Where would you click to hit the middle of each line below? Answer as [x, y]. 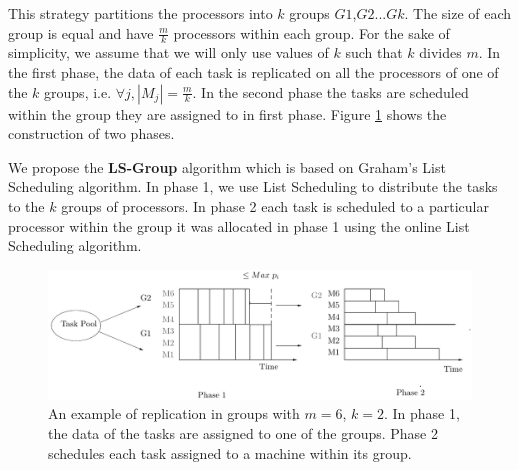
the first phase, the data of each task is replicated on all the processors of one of [253, 72]
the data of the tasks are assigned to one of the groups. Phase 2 [243, 432]
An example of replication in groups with [174, 413]
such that [374, 52]
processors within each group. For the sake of [311, 32]
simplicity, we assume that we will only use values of [168, 52]
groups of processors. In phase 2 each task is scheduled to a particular [275, 205]
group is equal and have [81, 32]
